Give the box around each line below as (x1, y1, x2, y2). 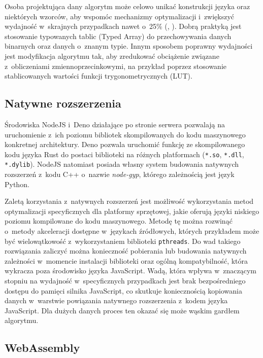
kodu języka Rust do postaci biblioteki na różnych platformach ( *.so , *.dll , (5, 149, 244, 159)
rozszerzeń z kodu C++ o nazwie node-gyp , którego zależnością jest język (5, 169, 235, 180)
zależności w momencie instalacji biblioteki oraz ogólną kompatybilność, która (5, 255, 248, 266)
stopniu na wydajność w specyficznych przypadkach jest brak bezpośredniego (5, 275, 246, 286)
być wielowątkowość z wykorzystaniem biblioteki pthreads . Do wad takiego (5, 235, 241, 246)
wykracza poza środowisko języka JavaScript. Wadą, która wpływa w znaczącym (5, 265, 256, 276)
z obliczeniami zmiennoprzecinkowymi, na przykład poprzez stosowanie (5, 60, 227, 71)
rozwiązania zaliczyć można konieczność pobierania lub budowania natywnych (5, 245, 247, 256)
